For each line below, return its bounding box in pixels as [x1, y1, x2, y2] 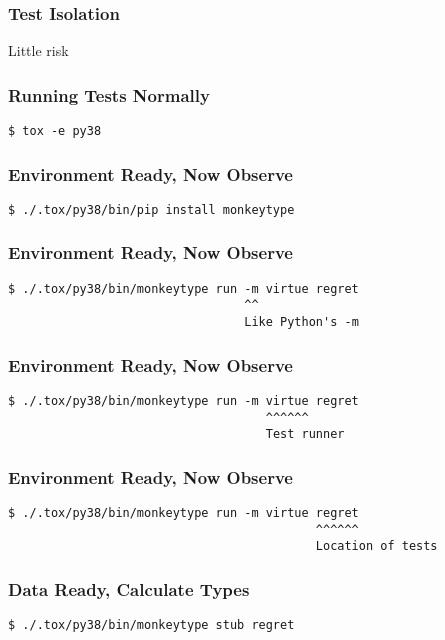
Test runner [265, 427, 345, 442]
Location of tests [315, 539, 438, 554]
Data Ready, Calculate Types [8, 577, 250, 602]
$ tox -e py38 [8, 124, 102, 139]
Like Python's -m [244, 315, 359, 330]
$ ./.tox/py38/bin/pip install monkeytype [8, 202, 295, 217]
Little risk [8, 40, 69, 61]
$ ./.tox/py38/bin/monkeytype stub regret [8, 618, 295, 633]
